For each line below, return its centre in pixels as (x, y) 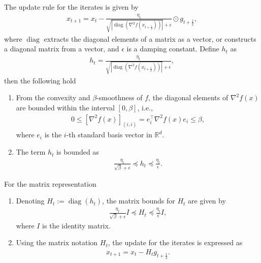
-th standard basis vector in (109, 135)
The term (31, 152)
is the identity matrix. (76, 225)
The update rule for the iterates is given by (71, 7)
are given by (207, 201)
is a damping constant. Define (173, 49)
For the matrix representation (50, 183)
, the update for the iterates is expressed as (175, 242)
